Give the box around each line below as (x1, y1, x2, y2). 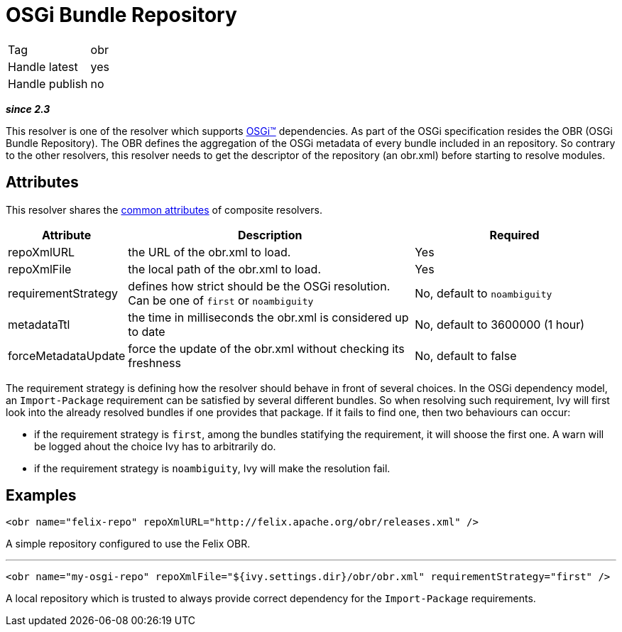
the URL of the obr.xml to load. (128, 244, 291, 259)
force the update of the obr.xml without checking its (128, 341, 405, 356)
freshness (128, 355, 181, 370)
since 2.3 (6, 102, 50, 115)
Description (238, 227, 302, 242)
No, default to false (415, 348, 517, 363)
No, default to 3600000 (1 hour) (415, 317, 585, 332)
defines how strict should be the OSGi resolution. (128, 278, 391, 293)
